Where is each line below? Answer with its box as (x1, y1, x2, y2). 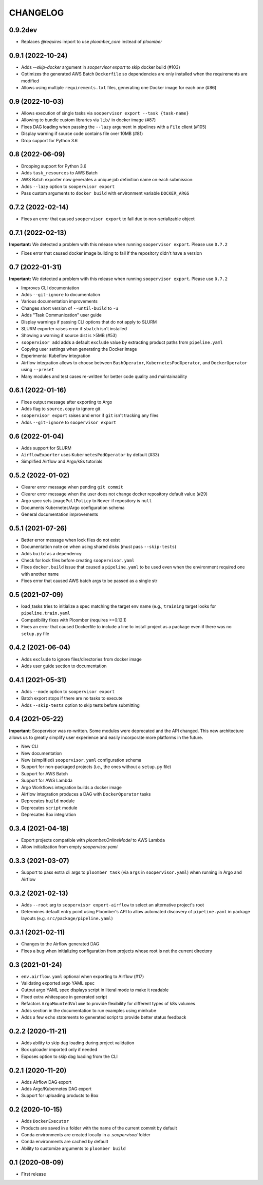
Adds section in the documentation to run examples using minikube (21, 1007, 157, 1013)
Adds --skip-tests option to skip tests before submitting (21, 702, 140, 708)
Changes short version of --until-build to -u (21, 305, 118, 311)
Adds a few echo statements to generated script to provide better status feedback (21, 1015, 187, 1020)
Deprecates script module (21, 805, 77, 810)
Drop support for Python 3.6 (21, 137, 78, 143)
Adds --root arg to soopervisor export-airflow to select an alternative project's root (21, 902, 204, 908)
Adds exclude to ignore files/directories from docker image (21, 656, 142, 662)
